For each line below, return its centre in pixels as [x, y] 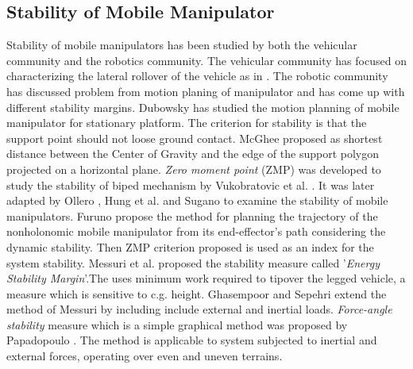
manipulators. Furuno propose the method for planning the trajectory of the [192, 215]
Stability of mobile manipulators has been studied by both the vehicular [182, 45]
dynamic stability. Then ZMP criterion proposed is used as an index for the [190, 246]
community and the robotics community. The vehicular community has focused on [206, 60]
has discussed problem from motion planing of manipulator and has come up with [206, 91]
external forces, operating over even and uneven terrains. [145, 356]
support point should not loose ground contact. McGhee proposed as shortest [195, 138]
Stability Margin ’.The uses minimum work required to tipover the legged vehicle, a [206, 278]
